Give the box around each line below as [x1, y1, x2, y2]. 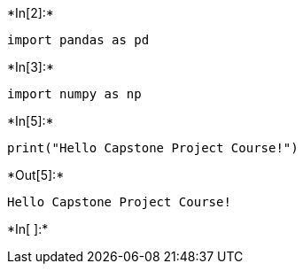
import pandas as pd [7, 33, 150, 47]
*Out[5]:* [7, 167, 65, 182]
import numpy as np [7, 87, 142, 101]
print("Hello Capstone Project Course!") [7, 141, 299, 155]
